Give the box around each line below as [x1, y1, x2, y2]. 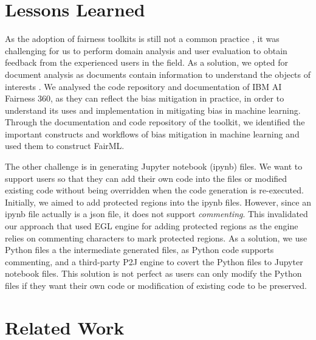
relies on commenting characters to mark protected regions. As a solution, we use [5, 231, 307, 244]
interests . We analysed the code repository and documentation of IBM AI [5, 80, 282, 92]
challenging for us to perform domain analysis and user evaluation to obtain [5, 44, 287, 57]
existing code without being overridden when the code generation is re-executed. [5, 184, 304, 196]
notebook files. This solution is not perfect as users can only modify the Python [5, 267, 302, 280]
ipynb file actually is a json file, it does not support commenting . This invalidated [5, 207, 308, 220]
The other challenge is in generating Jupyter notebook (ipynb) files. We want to [5, 160, 303, 173]
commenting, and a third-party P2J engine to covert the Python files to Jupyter [5, 255, 303, 268]
